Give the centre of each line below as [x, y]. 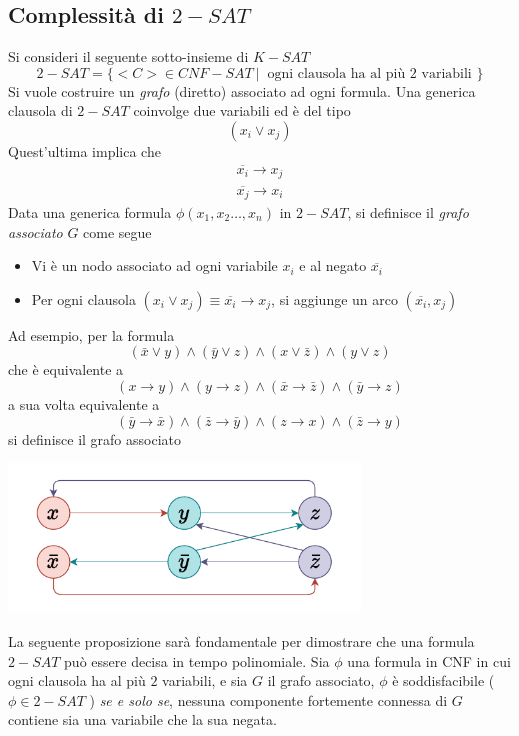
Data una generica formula [90, 211]
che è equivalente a [66, 369]
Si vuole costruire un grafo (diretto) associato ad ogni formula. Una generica [242, 90]
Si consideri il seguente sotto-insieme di [128, 56]
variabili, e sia [205, 680]
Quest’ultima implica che [84, 150]
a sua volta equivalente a [84, 403]
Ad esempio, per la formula [91, 334]
